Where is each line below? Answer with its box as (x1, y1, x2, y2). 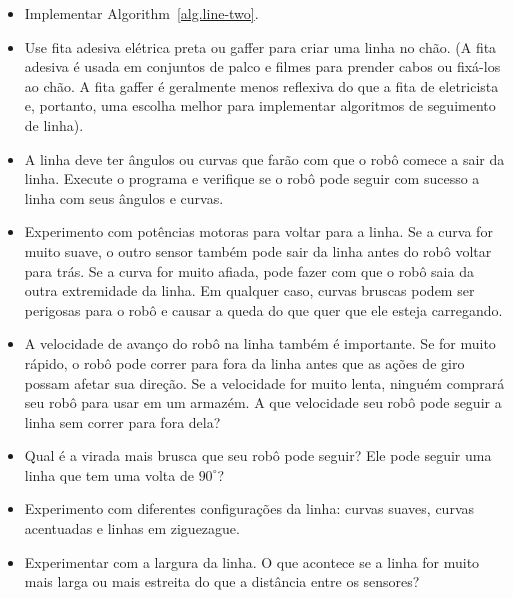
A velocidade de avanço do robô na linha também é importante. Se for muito (24, 333, 496, 354)
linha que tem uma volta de (24, 464, 194, 485)
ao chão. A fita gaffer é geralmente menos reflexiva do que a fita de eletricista (24, 75, 499, 96)
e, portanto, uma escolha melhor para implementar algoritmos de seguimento (24, 95, 496, 116)
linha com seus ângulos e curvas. (24, 187, 224, 208)
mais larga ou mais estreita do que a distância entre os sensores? (24, 571, 420, 592)
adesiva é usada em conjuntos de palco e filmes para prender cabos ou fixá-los (24, 56, 501, 77)
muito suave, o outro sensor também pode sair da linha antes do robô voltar (24, 240, 492, 261)
